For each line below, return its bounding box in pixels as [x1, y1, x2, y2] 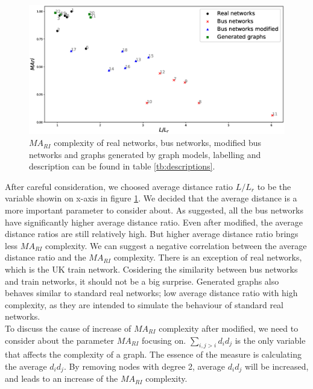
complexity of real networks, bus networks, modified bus [54, 136, 262, 149]
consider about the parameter [5, 334, 115, 346]
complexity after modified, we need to [159, 321, 299, 334]
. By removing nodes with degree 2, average [63, 359, 226, 372]
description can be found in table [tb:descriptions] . [29, 160, 215, 172]
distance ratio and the [5, 251, 86, 264]
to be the [257, 180, 291, 192]
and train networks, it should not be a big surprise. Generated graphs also [5, 274, 279, 287]
